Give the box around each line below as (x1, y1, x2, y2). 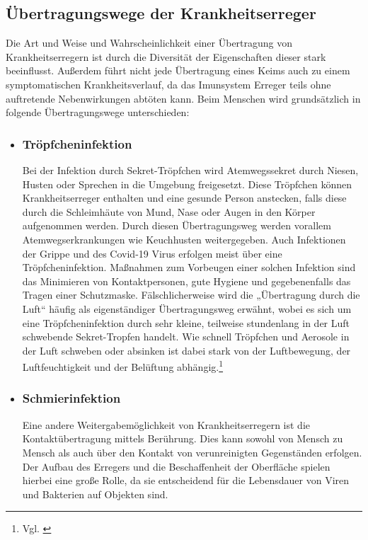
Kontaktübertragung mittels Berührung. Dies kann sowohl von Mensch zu (22, 431, 343, 446)
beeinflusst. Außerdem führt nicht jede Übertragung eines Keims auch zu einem (6, 63, 350, 78)
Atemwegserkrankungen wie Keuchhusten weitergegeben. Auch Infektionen (22, 231, 346, 246)
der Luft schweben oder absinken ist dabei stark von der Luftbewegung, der (22, 343, 351, 357)
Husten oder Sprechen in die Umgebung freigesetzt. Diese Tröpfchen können (22, 176, 352, 191)
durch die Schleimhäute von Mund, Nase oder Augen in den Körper (22, 204, 316, 219)
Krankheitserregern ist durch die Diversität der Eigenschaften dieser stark (6, 49, 326, 64)
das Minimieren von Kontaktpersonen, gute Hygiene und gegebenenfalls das (22, 273, 351, 288)
